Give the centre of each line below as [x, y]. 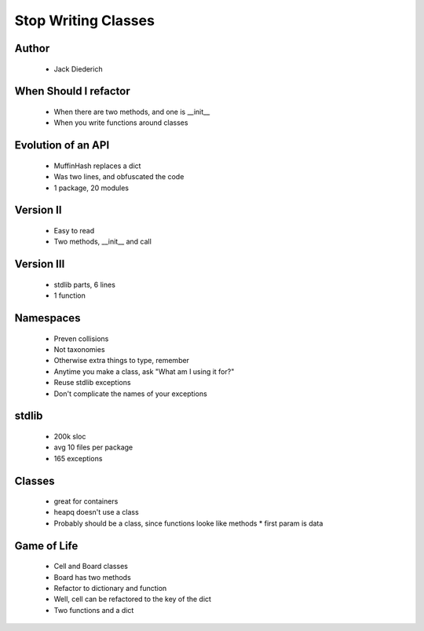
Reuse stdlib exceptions [92, 383]
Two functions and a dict [94, 610]
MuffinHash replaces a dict [97, 166]
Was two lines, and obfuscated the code [119, 177]
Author [32, 48]
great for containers [86, 501]
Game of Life [46, 546]
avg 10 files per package [93, 447]
